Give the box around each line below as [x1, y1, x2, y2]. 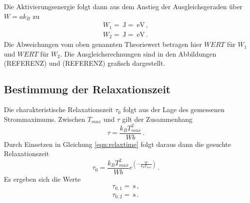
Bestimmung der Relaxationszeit [4, 82, 171, 97]
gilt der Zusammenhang [122, 114, 193, 124]
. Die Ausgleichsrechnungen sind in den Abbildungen [60, 48, 217, 58]
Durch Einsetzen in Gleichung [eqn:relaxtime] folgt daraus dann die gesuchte [4, 139, 231, 149]
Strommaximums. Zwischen [4, 114, 85, 124]
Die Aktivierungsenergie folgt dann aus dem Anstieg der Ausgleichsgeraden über [4, 1, 243, 11]
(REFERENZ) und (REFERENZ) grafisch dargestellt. [4, 58, 165, 68]
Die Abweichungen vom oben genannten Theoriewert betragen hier [4, 39, 202, 49]
